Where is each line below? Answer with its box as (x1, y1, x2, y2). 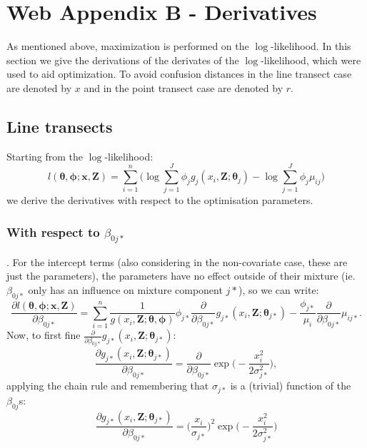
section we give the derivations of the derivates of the (6, 52, 239, 67)
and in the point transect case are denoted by (84, 80, 283, 95)
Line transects (6, 115, 113, 137)
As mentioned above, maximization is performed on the (6, 39, 249, 54)
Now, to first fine (6, 327, 81, 342)
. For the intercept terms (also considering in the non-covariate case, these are (6, 254, 348, 269)
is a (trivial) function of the (230, 378, 351, 393)
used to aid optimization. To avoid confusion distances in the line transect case (6, 66, 352, 81)
